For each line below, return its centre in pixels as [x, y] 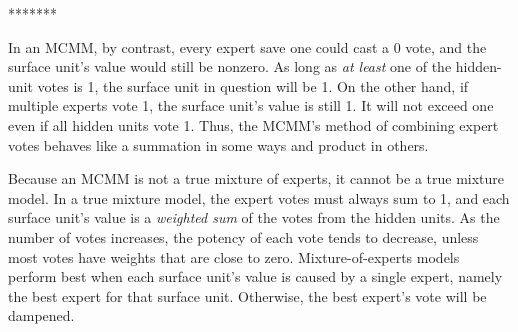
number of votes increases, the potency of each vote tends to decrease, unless [243, 236]
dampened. [41, 315]
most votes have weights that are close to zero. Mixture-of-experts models [234, 256]
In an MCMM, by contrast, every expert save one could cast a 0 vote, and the [247, 46]
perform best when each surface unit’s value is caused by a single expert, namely [255, 276]
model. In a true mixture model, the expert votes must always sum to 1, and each [259, 197]
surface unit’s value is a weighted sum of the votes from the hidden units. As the [254, 217]
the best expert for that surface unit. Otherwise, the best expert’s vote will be [247, 295]
